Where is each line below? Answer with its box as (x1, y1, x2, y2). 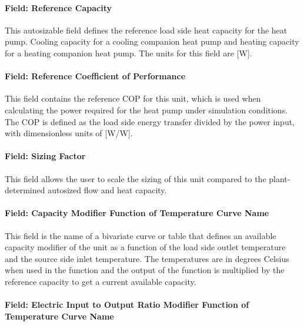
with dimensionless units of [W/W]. (5, 127, 133, 139)
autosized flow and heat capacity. (48, 184, 167, 196)
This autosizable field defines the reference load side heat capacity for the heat (5, 23, 288, 36)
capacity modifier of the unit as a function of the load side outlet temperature (5, 241, 286, 253)
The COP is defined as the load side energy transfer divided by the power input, (5, 115, 295, 127)
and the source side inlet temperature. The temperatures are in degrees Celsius (5, 252, 289, 264)
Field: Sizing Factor (5, 150, 86, 162)
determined (5, 184, 45, 196)
